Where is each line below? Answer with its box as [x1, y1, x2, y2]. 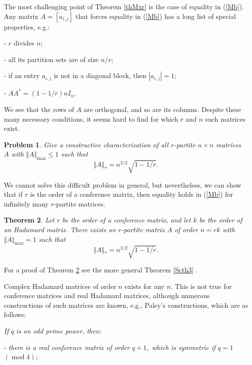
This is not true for [174, 281, 232, 291]
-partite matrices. [54, 198, 106, 208]
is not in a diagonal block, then [53, 70, 146, 80]
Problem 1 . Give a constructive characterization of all [4, 139, 169, 149]
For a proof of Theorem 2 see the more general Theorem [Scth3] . [4, 265, 198, 274]
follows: [4, 309, 26, 319]
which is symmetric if [152, 342, 216, 352]
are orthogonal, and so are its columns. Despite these [83, 104, 241, 114]
